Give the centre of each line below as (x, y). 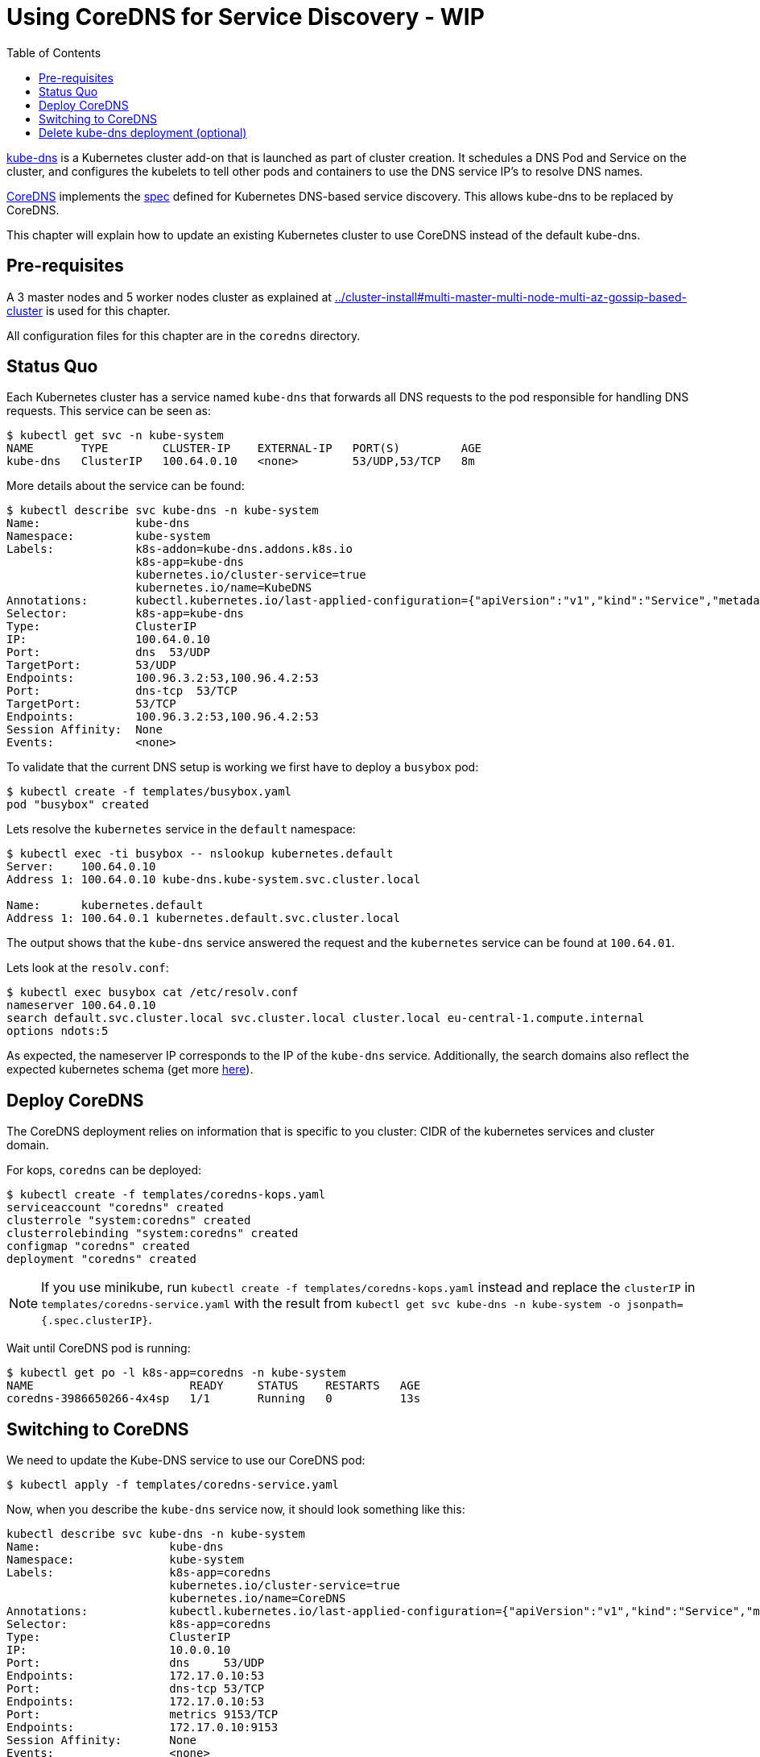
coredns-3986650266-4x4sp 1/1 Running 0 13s (214, 1399)
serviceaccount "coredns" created (115, 1208)
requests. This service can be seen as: (109, 411)
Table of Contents (54, 52)
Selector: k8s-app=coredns (139, 1624)
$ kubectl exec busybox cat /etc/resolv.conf (153, 993)
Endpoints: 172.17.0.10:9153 (142, 1728)
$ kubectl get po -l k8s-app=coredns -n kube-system (176, 1373)
